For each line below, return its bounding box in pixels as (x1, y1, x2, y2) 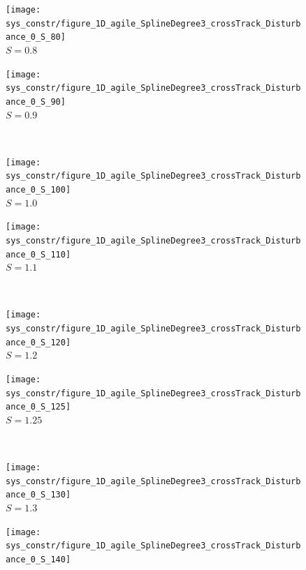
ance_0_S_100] (6, 185, 71, 195)
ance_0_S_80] (6, 32, 66, 43)
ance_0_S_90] (6, 96, 66, 107)
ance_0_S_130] (6, 490, 71, 500)
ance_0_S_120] (6, 337, 71, 347)
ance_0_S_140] (6, 555, 71, 565)
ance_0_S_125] (6, 402, 71, 412)
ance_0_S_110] (6, 249, 71, 260)
